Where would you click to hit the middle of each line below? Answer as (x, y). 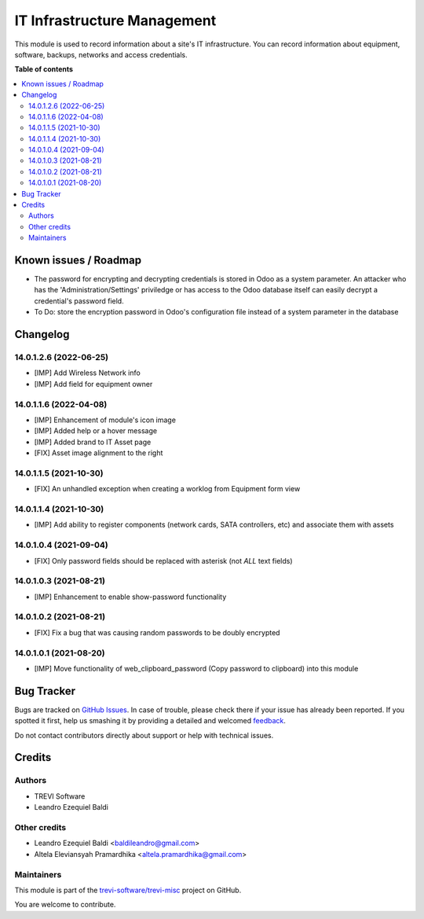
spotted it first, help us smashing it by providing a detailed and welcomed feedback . (150, 721)
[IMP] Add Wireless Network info (87, 373)
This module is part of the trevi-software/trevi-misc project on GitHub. (128, 890)
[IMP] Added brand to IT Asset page (93, 442)
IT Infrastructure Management (115, 20)
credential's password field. (79, 301)
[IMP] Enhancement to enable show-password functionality (130, 597)
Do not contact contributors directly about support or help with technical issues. (144, 735)
